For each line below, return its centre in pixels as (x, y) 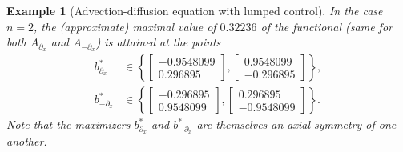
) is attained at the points (158, 42)
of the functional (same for (326, 26)
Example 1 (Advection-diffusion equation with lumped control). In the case (195, 10)
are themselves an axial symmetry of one (296, 124)
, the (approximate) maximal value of (125, 26)
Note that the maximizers (69, 124)
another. (27, 140)
